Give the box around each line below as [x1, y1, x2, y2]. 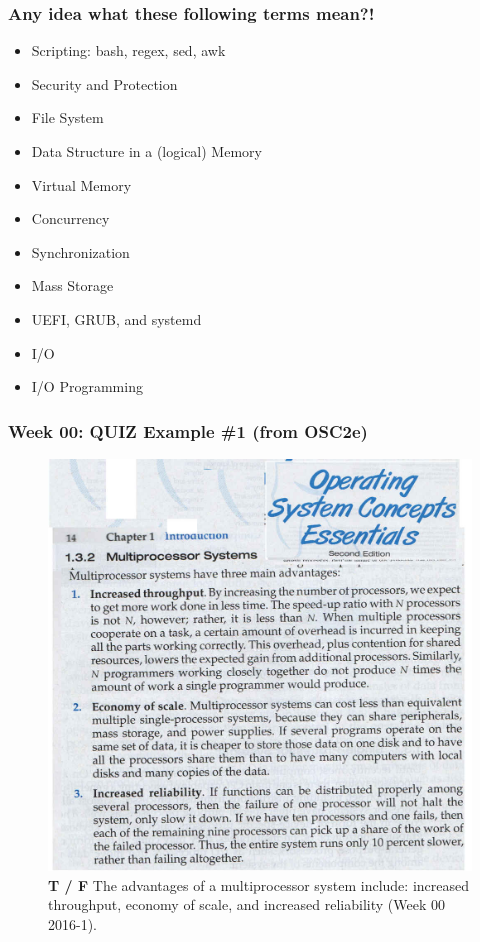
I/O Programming [31, 376, 143, 397]
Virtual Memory [31, 174, 132, 195]
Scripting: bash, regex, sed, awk [31, 40, 226, 61]
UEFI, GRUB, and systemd [31, 308, 202, 329]
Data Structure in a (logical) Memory [31, 141, 262, 161]
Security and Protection [31, 73, 178, 94]
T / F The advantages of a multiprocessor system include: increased [48, 874, 469, 895]
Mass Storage [31, 275, 114, 296]
